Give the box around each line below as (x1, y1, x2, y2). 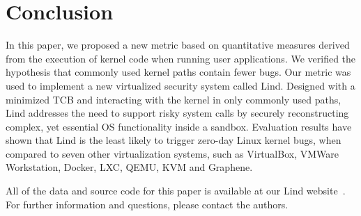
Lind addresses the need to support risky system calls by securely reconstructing (6, 106, 349, 120)
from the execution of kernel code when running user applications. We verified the (6, 51, 356, 65)
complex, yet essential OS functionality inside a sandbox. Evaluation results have (6, 119, 352, 133)
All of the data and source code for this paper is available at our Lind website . (6, 183, 346, 198)
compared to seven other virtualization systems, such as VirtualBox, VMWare (6, 146, 339, 160)
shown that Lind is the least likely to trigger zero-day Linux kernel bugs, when (6, 133, 341, 147)
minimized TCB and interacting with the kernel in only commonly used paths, (6, 92, 341, 106)
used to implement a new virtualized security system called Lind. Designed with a (6, 78, 355, 92)
